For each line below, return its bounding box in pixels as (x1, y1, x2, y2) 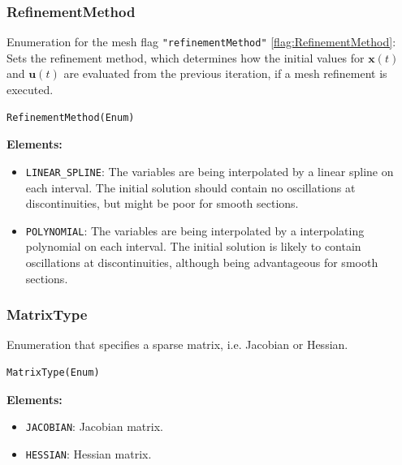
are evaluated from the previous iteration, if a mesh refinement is (63, 65, 387, 82)
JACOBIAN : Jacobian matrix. (25, 418, 163, 435)
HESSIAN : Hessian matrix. (25, 445, 152, 462)
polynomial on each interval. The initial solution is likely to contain (25, 238, 361, 255)
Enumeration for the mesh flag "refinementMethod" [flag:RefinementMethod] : (6, 33, 396, 50)
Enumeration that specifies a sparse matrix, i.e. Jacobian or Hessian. (6, 336, 348, 353)
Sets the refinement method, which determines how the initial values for (6, 49, 365, 66)
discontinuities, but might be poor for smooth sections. (25, 195, 299, 212)
